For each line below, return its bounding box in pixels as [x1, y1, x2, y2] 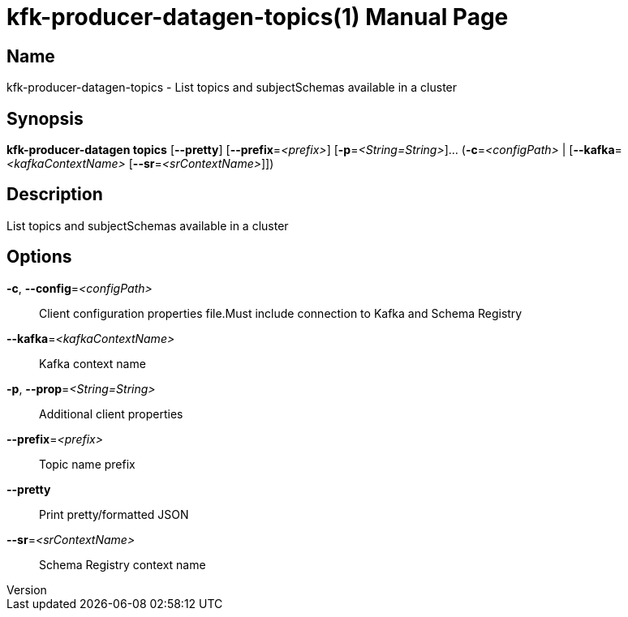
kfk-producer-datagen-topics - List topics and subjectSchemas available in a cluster [6, 80, 458, 95]
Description [6, 184, 103, 205]
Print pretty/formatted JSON [39, 507, 189, 521]
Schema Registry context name [39, 557, 206, 572]
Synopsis [6, 108, 84, 129]
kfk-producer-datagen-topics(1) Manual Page [6, 3, 509, 31]
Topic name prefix [39, 456, 135, 471]
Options [6, 246, 72, 268]
